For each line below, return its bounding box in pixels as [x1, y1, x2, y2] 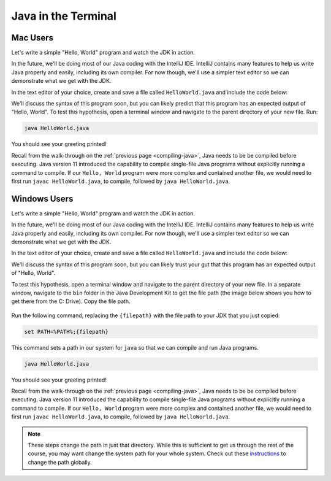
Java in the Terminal [11, 9, 116, 23]
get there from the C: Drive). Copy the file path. [11, 298, 131, 305]
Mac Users [11, 33, 54, 43]
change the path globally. [28, 458, 92, 466]
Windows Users [11, 193, 74, 204]
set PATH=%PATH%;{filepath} [24, 328, 108, 335]
